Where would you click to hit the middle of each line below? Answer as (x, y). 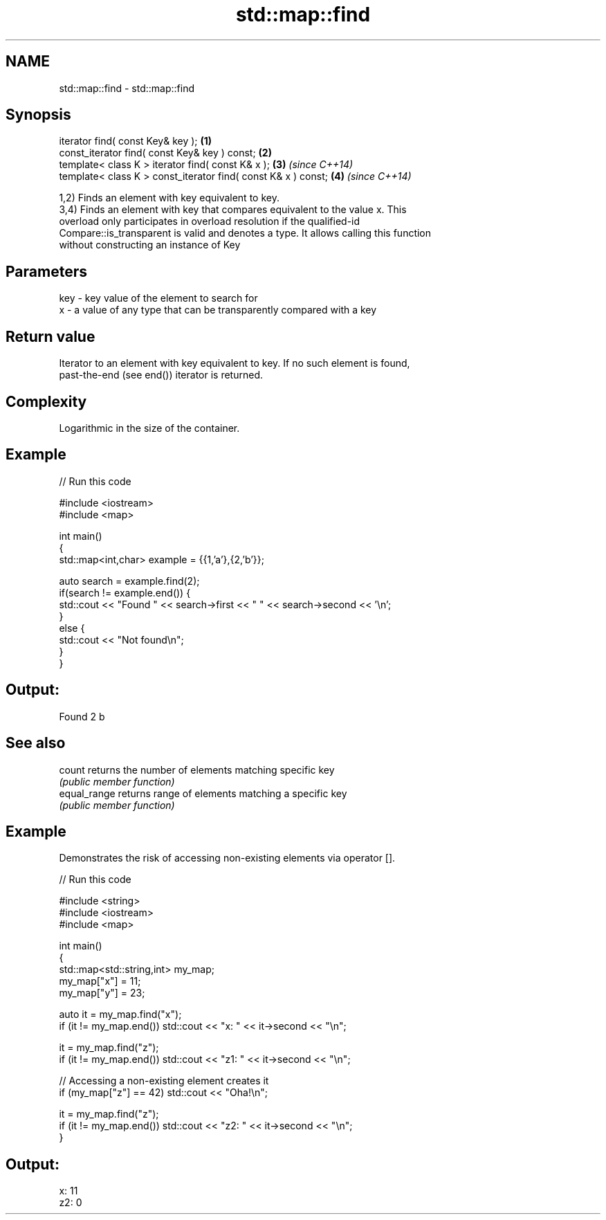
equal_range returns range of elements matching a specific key (203, 793)
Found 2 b (82, 716)
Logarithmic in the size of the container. (149, 428)
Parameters (46, 271)
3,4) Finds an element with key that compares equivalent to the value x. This (233, 210)
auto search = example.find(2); (129, 581)
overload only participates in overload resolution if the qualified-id (210, 221)
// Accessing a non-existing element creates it (164, 1081)
